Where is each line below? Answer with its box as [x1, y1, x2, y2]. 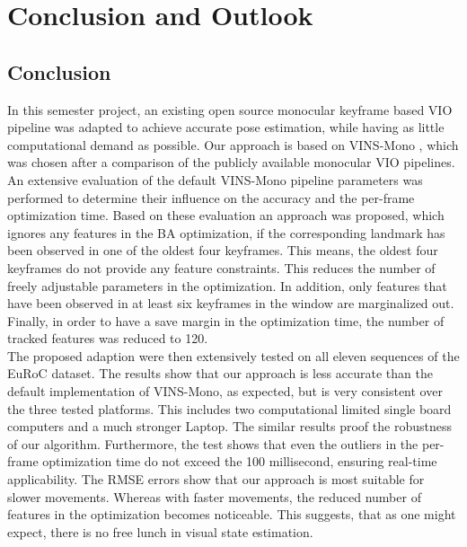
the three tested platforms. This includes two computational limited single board [7, 399, 452, 418]
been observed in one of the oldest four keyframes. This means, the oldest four [7, 241, 438, 260]
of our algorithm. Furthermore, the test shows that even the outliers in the [7, 434, 419, 453]
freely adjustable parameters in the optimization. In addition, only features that [7, 276, 447, 295]
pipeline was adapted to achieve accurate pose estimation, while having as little [7, 118, 445, 137]
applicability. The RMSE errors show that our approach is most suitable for [7, 470, 425, 489]
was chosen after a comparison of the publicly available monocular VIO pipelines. [7, 153, 455, 172]
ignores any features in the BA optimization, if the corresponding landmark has [7, 223, 445, 242]
